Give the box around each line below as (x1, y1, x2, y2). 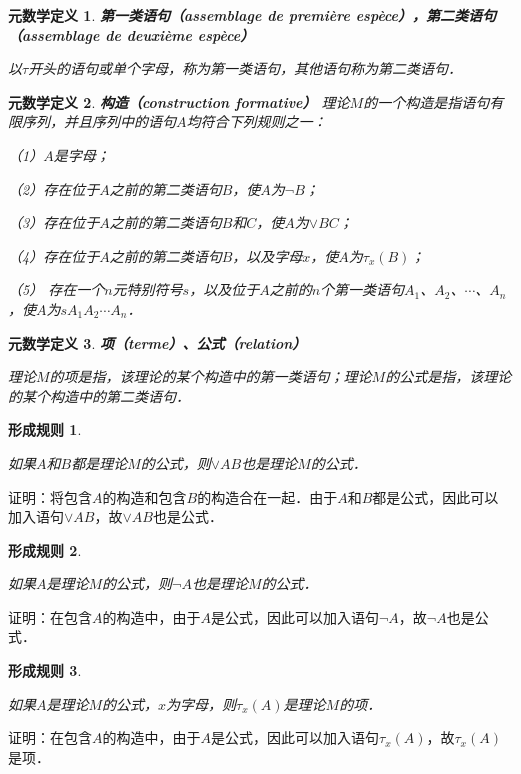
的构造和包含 (102, 486, 187, 507)
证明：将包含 (8, 486, 92, 507)
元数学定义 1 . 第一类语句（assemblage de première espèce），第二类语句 (8, 5, 497, 25)
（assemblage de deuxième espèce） (8, 24, 255, 45)
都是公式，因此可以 (372, 486, 499, 507)
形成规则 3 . (8, 660, 82, 681)
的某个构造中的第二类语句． (8, 385, 190, 406)
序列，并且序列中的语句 (21, 111, 176, 132)
